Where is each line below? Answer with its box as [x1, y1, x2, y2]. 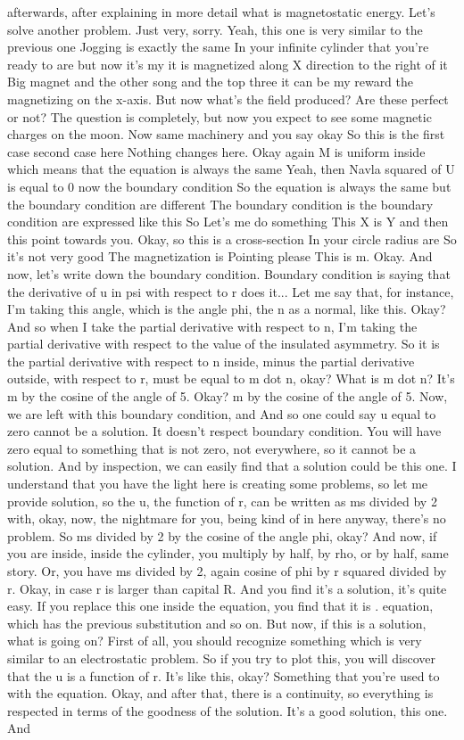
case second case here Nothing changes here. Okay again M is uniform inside [7, 142, 426, 160]
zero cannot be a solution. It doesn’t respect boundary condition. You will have [7, 422, 442, 440]
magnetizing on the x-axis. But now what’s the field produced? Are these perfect [7, 89, 449, 108]
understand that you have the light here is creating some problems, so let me [7, 474, 428, 493]
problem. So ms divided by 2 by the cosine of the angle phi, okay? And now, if [7, 526, 437, 545]
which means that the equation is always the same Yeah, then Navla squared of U [7, 160, 455, 178]
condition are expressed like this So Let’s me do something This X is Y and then [7, 212, 449, 231]
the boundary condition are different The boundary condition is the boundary [7, 194, 434, 213]
